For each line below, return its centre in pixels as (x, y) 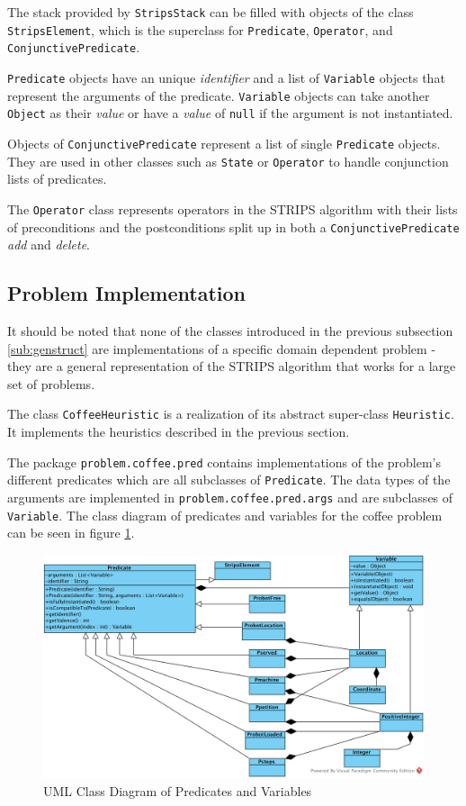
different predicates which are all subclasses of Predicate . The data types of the (229, 480)
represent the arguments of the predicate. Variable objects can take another (219, 95)
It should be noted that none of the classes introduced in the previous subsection (230, 330)
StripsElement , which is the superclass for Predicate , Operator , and (200, 29)
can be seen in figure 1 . (71, 533)
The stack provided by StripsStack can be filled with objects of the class (211, 12)
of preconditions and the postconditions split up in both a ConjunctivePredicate (233, 226)
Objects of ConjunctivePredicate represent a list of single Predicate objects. (224, 143)
